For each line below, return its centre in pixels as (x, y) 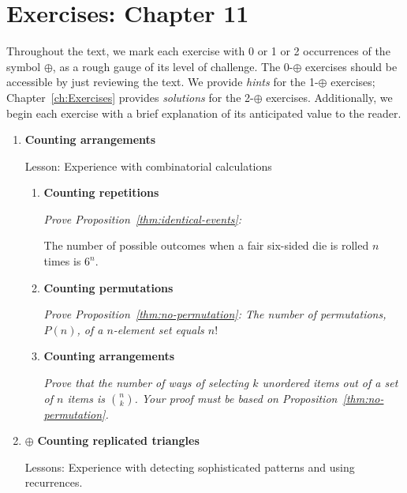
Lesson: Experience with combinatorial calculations (148, 166)
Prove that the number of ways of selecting (146, 383)
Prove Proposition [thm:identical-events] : (143, 218)
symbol (24, 66)
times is (62, 261)
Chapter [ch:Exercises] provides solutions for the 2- (130, 97)
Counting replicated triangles (118, 440)
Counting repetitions (101, 192)
